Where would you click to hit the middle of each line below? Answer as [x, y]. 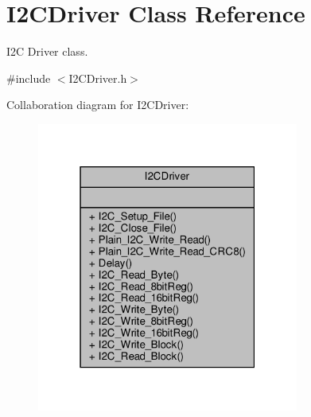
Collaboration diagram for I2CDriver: [98, 105]
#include [29, 78]
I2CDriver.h [98, 78]
